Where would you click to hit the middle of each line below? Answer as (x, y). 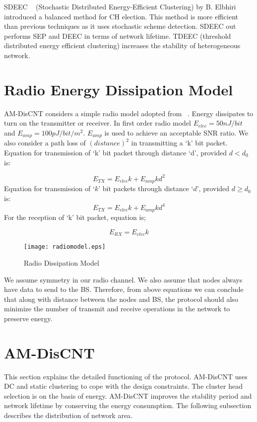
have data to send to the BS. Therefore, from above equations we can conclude (124, 289)
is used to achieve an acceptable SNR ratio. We (176, 132)
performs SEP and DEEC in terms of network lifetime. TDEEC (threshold (118, 35)
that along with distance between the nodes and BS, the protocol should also (121, 299)
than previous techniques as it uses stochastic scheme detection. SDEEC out (120, 26)
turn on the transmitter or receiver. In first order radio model (98, 123)
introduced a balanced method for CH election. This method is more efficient (121, 16)
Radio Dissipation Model (62, 262)
